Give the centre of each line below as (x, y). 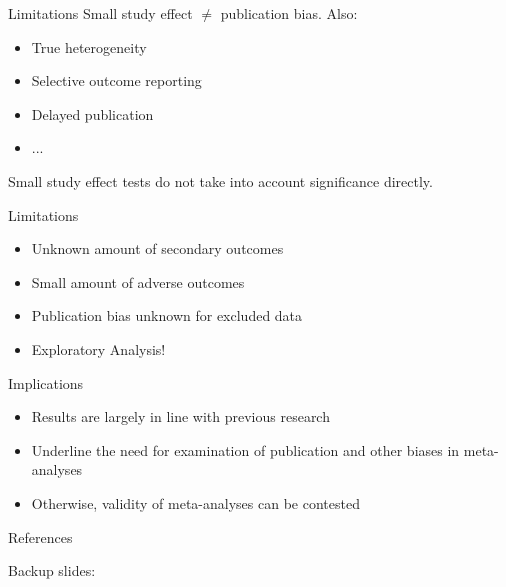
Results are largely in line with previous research (180, 416)
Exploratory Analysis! (98, 348)
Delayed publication (92, 113)
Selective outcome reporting (116, 80)
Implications (46, 382)
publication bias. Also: (289, 13)
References (40, 536)
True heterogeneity (89, 46)
